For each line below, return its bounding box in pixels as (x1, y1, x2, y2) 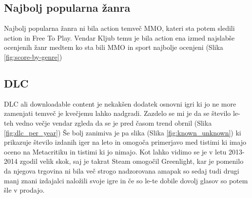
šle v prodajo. (4, 185, 45, 195)
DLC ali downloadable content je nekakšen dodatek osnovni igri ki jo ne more (4, 98, 236, 109)
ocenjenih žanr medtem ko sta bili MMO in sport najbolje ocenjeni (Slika (4, 42, 223, 52)
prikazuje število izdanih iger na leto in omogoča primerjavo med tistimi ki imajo (4, 137, 246, 147)
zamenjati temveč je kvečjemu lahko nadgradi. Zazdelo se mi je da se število (4, 108, 231, 118)
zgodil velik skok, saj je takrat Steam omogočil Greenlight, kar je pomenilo (19, 156, 244, 166)
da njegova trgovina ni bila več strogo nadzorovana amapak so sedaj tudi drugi (4, 165, 239, 176)
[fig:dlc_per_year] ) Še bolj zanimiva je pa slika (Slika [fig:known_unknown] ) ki (4, 127, 241, 137)
